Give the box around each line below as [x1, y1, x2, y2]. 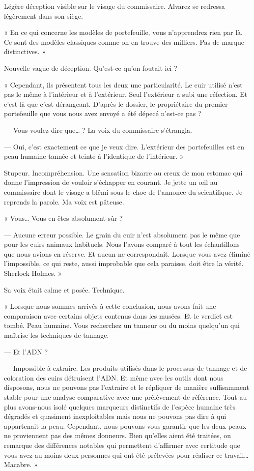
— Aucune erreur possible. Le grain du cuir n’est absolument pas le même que [4, 229, 240, 239]
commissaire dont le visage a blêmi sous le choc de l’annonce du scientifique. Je [4, 186, 243, 197]
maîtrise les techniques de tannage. [4, 330, 109, 340]
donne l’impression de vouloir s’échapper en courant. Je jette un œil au [4, 177, 218, 187]
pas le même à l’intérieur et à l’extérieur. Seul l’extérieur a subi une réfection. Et [4, 89, 248, 99]
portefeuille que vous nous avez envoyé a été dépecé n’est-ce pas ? [4, 108, 201, 118]
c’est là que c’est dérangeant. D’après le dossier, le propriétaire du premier [4, 98, 228, 109]
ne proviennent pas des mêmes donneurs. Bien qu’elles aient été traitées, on [4, 430, 231, 441]
